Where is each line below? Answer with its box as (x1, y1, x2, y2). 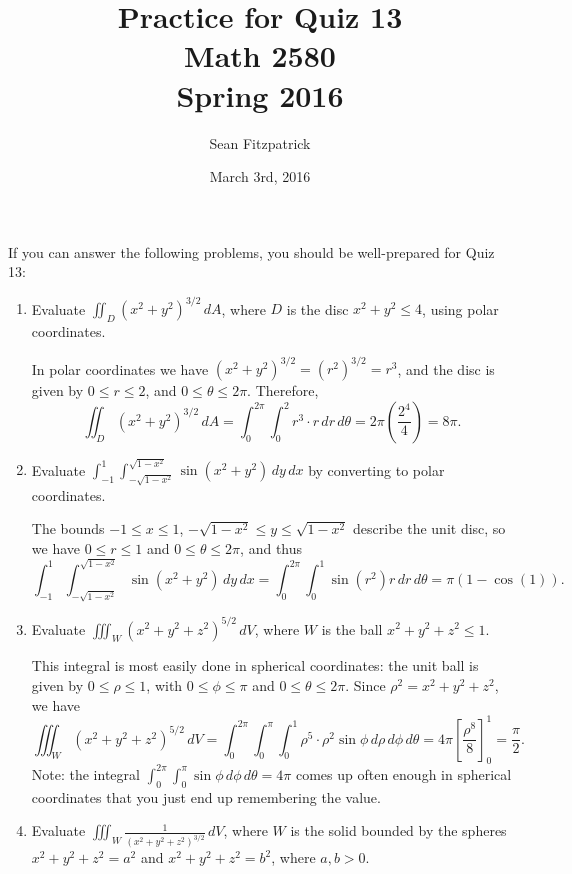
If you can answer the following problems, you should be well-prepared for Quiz (8, 241, 495, 262)
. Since (345, 674, 386, 695)
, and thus (240, 537, 303, 558)
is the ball (321, 618, 383, 639)
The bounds (31, 518, 105, 539)
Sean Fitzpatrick (209, 132, 311, 153)
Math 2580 (184, 35, 336, 76)
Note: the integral (31, 763, 140, 784)
